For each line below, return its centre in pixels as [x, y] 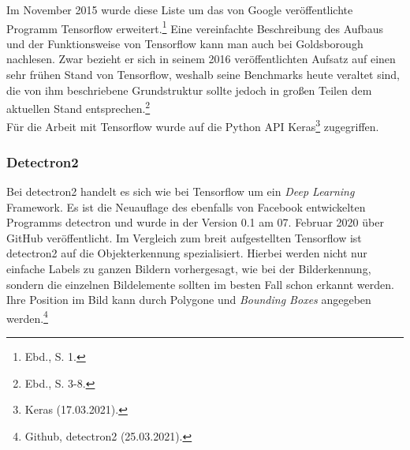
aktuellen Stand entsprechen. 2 [78, 107]
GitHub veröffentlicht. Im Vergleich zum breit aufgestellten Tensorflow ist [184, 237]
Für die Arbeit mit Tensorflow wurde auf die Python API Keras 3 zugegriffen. [193, 126]
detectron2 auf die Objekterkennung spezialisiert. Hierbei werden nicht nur [187, 253]
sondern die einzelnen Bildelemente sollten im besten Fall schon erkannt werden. [200, 284]
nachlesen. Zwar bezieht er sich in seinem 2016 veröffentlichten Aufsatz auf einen [201, 59]
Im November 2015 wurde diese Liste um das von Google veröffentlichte [180, 9]
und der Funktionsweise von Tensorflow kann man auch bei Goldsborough [185, 43]
